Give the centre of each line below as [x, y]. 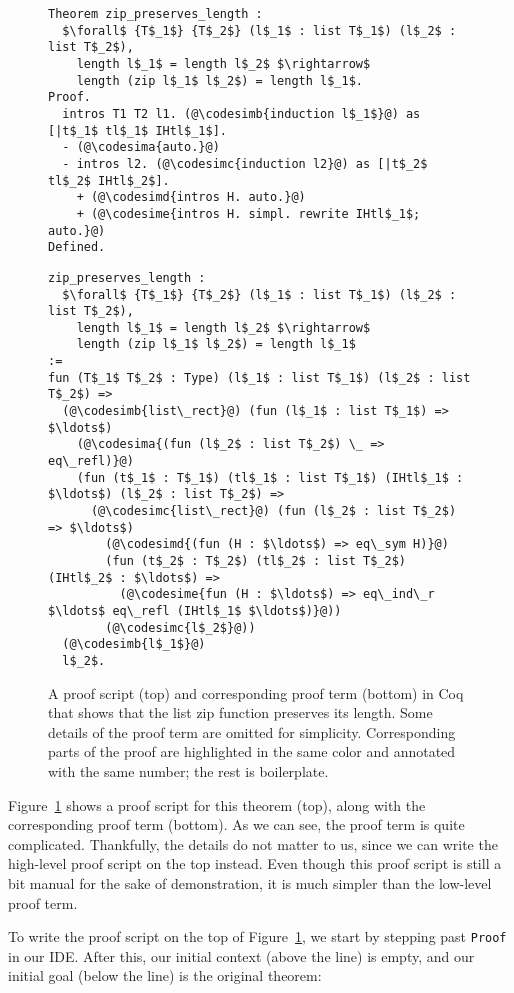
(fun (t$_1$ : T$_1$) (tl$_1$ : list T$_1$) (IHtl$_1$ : [270, 477]
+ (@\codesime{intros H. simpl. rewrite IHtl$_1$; [248, 213]
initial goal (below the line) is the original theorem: [165, 975]
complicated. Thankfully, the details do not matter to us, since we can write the [253, 843]
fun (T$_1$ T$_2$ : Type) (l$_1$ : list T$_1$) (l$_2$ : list [259, 377]
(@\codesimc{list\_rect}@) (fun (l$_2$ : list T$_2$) [273, 511]
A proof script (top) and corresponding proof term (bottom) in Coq [256, 692]
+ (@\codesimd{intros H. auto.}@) [191, 197]
